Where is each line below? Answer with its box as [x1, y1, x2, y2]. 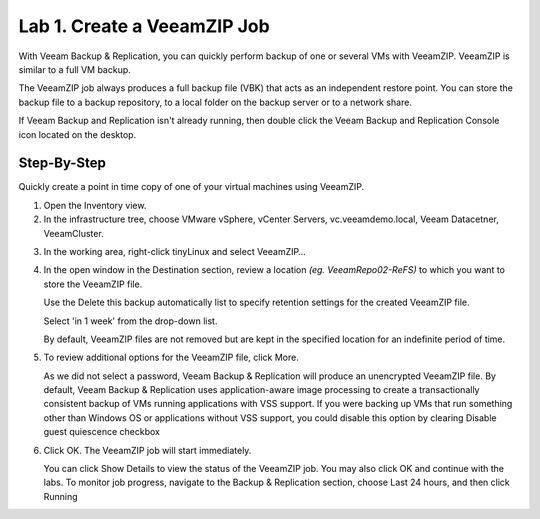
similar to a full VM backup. [18, 63, 132, 75]
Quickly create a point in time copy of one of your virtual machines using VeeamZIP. [18, 181, 365, 193]
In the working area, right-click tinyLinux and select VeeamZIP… [43, 245, 307, 257]
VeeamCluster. [43, 227, 104, 239]
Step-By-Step [18, 155, 107, 172]
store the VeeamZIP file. [43, 278, 143, 290]
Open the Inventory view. [43, 199, 147, 211]
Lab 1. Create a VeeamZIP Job [18, 15, 270, 37]
